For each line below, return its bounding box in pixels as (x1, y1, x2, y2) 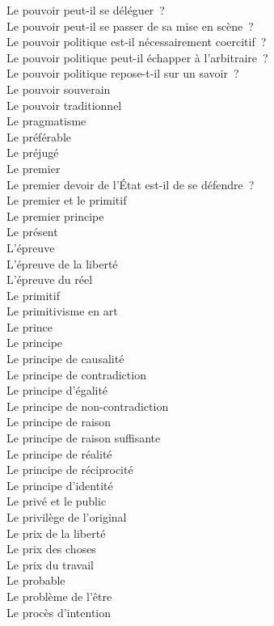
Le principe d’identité (6, 476, 113, 493)
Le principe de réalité (6, 445, 112, 462)
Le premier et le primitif (6, 192, 127, 209)
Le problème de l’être (6, 587, 112, 604)
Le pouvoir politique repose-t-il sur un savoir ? (6, 65, 239, 82)
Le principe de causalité (6, 350, 124, 367)
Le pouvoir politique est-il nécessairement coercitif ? (6, 33, 267, 50)
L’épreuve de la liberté (6, 255, 118, 272)
